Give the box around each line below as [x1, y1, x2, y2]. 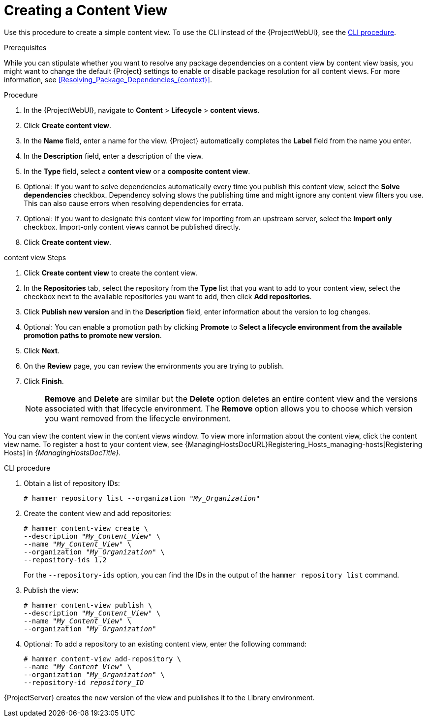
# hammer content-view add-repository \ [24, 654, 182, 663]
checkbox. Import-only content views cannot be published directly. [24, 222, 241, 231]
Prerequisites [4, 43, 47, 52]
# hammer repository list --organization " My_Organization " [24, 494, 260, 502]
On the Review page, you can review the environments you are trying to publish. [24, 361, 284, 370]
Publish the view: [24, 585, 79, 594]
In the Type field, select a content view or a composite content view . [24, 167, 250, 175]
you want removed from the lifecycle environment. [45, 413, 231, 423]
